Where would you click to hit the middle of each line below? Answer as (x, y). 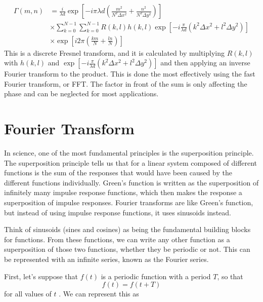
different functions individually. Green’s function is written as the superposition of (131, 182)
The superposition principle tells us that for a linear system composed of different (131, 162)
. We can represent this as (99, 294)
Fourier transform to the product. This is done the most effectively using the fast (130, 74)
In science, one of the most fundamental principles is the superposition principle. (129, 153)
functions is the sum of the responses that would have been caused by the (118, 173)
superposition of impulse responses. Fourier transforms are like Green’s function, (129, 202)
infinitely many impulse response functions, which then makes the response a (123, 192)
